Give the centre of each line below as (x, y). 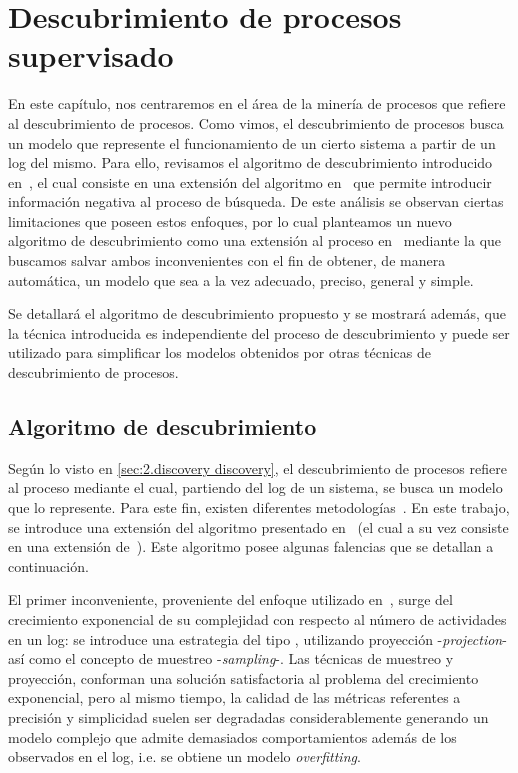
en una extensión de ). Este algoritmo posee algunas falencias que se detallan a (251, 546)
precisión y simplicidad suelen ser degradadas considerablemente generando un (248, 716)
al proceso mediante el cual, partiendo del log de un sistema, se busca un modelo (255, 487)
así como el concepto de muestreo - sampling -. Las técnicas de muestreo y (231, 658)
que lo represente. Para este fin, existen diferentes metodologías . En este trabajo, (259, 507)
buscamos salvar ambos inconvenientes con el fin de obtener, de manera (227, 260)
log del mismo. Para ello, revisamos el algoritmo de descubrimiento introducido (250, 162)
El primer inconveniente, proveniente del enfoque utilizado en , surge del (230, 599)
